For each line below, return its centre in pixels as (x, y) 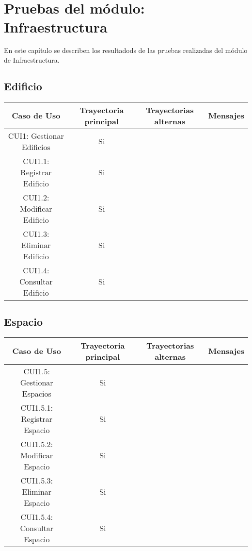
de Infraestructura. (32, 59)
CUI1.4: (36, 270)
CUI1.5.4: (37, 517)
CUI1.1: (36, 161)
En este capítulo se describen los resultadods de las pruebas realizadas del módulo (126, 50)
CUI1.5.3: (37, 480)
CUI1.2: (36, 197)
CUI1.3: (36, 234)
